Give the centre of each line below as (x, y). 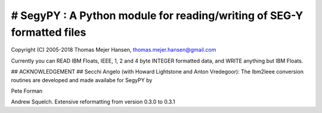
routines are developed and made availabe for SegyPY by (82, 80)
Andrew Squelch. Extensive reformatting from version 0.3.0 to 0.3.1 (93, 102)
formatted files (49, 32)
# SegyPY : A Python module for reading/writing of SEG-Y (157, 15)
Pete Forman (27, 91)
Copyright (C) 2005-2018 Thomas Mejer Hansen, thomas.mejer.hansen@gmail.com (114, 50)
